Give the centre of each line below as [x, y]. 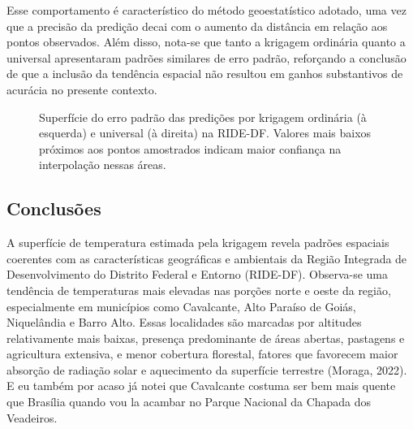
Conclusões [54, 208]
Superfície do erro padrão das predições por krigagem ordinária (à [203, 117]
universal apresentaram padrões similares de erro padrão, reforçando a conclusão [206, 57]
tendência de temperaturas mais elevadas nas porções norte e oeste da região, [199, 290]
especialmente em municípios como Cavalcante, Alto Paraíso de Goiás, [181, 306]
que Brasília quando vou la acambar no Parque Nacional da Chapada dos [189, 402]
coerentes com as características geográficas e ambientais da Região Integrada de [207, 258]
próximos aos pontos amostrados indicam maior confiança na [190, 148]
